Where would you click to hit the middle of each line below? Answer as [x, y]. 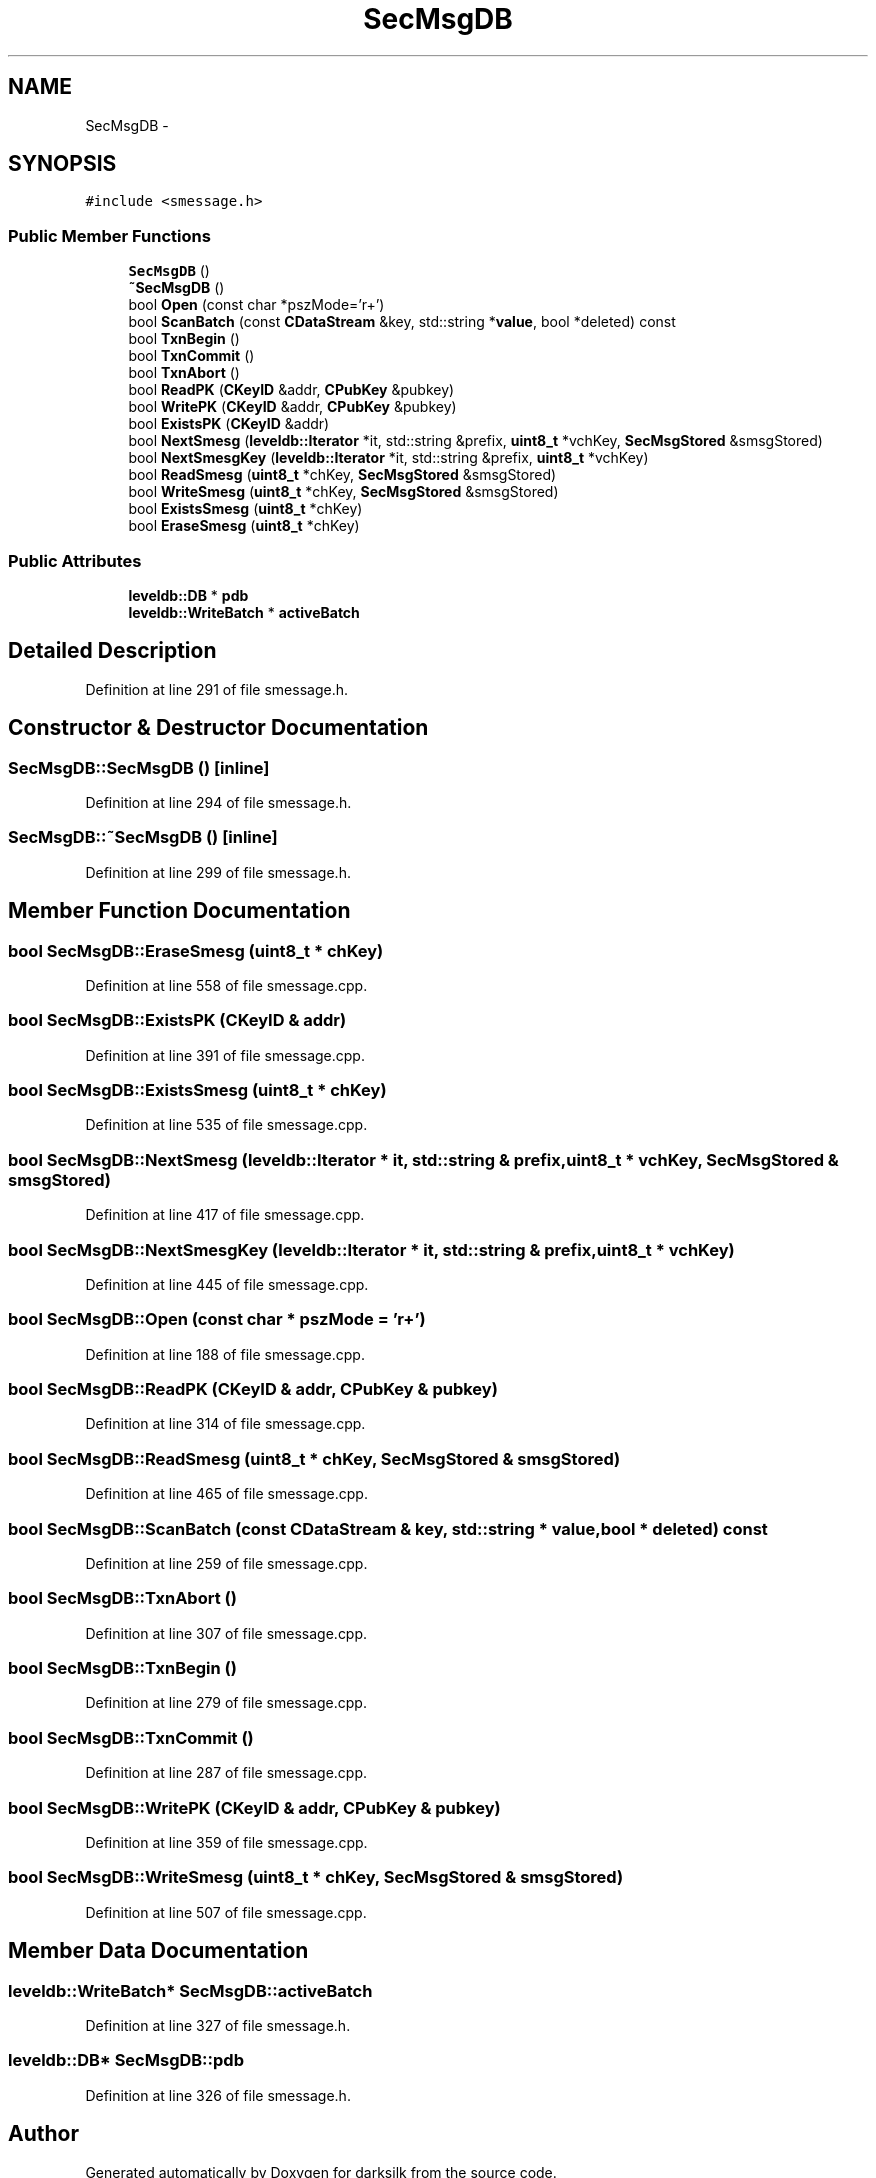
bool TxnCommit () [191, 356]
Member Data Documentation [158, 1951]
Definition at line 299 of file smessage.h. [218, 872]
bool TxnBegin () [184, 339]
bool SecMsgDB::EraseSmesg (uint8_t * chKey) [196, 950]
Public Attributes [75, 560]
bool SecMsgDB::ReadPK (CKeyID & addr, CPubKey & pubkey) [253, 1389]
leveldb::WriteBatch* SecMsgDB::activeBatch [190, 1990]
